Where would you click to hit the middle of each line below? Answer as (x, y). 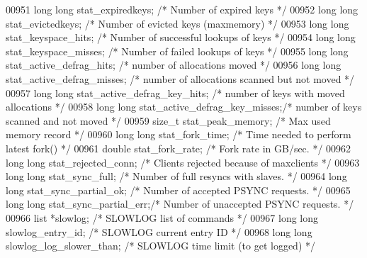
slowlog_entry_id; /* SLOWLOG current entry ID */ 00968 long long (159, 231)
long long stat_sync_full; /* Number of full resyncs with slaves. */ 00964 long (176, 176)
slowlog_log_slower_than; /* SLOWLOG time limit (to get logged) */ (161, 246)
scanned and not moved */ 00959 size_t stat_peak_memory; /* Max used (168, 120)
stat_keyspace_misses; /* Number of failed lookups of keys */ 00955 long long (177, 51)
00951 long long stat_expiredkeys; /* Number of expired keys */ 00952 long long (182, 9)
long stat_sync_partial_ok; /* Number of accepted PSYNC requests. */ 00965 (178, 190)
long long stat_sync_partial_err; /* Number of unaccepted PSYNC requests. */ (180, 204)
